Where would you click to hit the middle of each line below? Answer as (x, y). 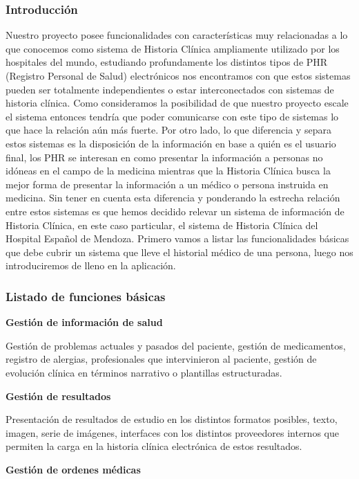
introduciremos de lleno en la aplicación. (91, 265)
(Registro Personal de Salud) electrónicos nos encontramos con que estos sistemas (178, 75)
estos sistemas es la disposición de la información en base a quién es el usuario (171, 143)
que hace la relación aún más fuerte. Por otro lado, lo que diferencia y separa (168, 130)
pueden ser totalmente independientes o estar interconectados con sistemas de (170, 89)
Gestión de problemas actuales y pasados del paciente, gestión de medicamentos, (176, 345)
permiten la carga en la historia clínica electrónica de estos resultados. (154, 446)
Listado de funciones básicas (86, 296)
